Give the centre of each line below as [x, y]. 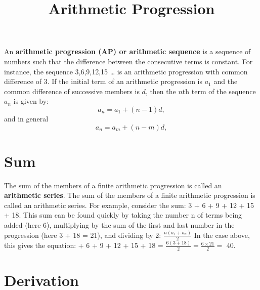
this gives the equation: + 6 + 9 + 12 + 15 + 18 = [84, 245]
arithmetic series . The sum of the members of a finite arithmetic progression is [130, 195]
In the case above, [222, 235]
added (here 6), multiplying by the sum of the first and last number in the [119, 225]
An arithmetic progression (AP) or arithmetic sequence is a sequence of [127, 51]
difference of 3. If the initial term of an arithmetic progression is [103, 81]
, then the [161, 91]
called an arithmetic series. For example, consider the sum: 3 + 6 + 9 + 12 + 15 [129, 205]
